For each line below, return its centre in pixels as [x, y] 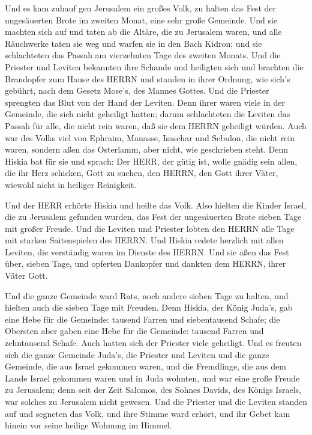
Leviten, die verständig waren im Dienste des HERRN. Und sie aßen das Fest [147, 251]
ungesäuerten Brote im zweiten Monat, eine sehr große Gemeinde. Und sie [141, 20]
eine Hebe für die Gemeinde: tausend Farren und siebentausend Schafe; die [142, 319]
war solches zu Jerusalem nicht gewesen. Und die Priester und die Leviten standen [156, 401]
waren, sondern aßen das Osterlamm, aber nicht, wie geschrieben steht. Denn [147, 149]
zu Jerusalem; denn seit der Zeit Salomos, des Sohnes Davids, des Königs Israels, [153, 390]
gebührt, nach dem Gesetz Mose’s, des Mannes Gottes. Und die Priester [137, 90]
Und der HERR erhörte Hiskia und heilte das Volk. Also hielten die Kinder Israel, [156, 205]
